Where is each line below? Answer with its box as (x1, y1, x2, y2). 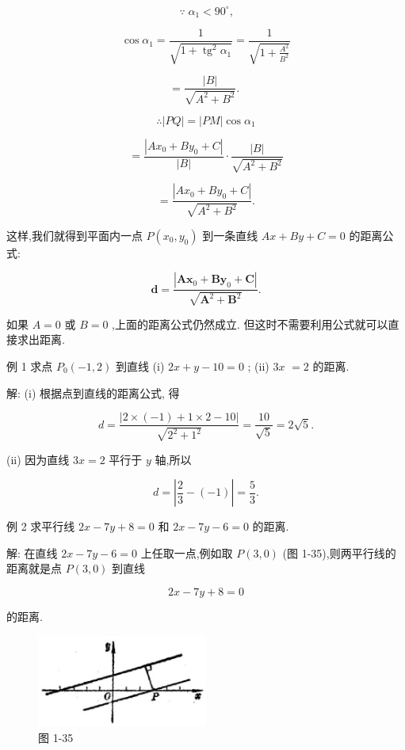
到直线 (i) (115, 357, 165, 374)
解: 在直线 (6, 544, 58, 561)
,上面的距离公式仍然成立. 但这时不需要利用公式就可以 (112, 315, 388, 332)
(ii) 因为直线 (6, 451, 70, 467)
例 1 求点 (6, 357, 53, 374)
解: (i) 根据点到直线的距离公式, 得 (6, 384, 180, 401)
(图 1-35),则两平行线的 (282, 544, 396, 561)
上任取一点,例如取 (140, 544, 233, 561)
